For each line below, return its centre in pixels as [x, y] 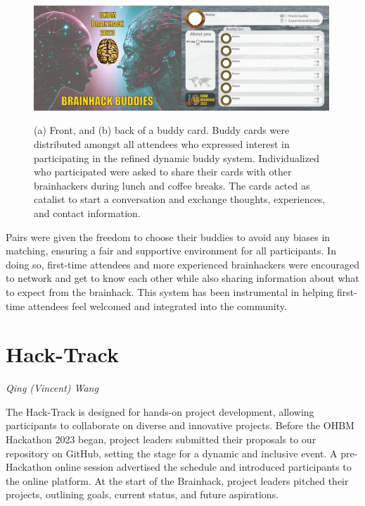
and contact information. [87, 212]
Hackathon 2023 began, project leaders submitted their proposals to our [161, 439]
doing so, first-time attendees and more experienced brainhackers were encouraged [182, 264]
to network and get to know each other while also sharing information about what [182, 278]
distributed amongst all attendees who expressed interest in [162, 143]
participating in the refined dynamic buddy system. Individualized [177, 158]
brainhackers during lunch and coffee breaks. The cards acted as [172, 185]
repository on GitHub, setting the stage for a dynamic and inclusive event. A [172, 453]
